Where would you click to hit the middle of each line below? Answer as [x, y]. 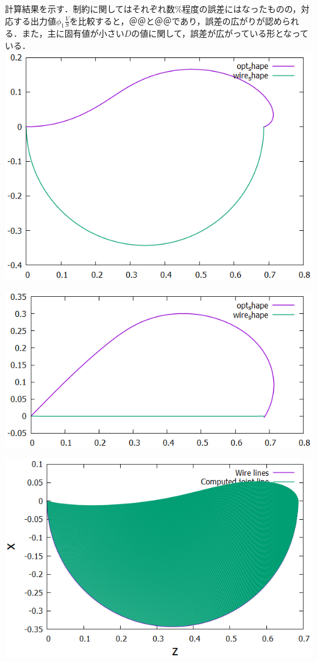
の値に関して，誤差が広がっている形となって [220, 33]
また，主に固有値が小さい [73, 33]
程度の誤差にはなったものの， [241, 9]
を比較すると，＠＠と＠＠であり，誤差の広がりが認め [176, 20]
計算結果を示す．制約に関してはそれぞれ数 [90, 9]
